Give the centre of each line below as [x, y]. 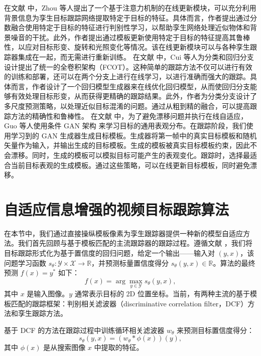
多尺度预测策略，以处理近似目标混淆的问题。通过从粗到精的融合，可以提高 [127, 106]
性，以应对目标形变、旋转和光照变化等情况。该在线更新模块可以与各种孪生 [127, 47]
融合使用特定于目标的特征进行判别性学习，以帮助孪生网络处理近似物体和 [130, 27]
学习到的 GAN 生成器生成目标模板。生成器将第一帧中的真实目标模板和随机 [134, 135]
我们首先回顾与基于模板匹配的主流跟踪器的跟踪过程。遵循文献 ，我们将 [135, 243]
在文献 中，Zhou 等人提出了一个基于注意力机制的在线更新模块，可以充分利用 [130, 8]
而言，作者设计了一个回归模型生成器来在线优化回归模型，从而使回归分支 [130, 86]
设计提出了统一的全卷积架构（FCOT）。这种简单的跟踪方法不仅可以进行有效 [128, 66]
